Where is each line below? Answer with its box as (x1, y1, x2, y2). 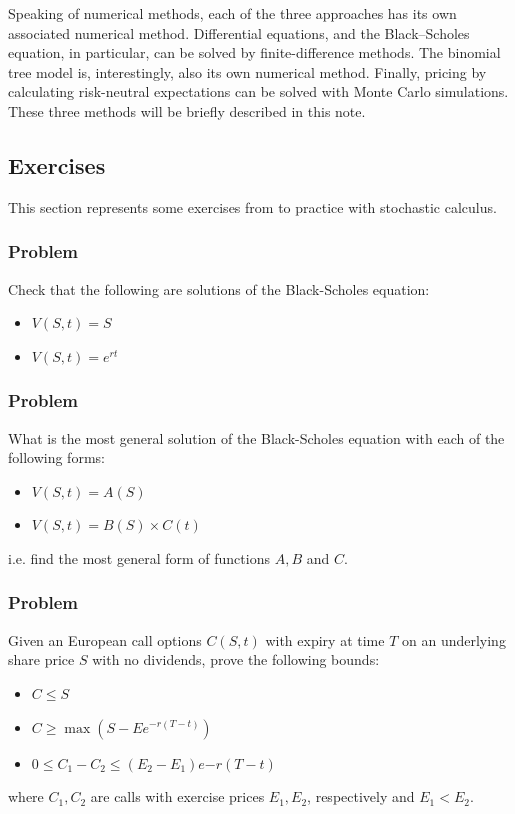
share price (8, 649, 75, 670)
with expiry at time (265, 629, 385, 650)
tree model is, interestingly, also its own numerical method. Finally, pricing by (8, 61, 487, 82)
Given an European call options (8, 629, 202, 650)
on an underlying (401, 629, 506, 650)
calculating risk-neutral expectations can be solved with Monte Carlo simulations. (8, 81, 509, 102)
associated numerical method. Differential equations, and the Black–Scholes (8, 22, 470, 43)
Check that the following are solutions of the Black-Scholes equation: (8, 278, 430, 299)
